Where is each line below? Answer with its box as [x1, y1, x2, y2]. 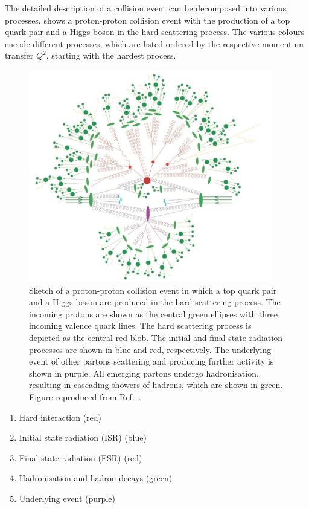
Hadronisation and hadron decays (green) [19, 472, 173, 484]
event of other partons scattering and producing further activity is [29, 355, 274, 368]
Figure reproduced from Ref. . [29, 390, 141, 403]
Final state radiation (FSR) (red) [19, 451, 142, 464]
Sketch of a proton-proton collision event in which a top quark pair [29, 284, 277, 296]
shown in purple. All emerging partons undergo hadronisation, [29, 366, 259, 379]
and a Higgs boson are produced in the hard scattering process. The [29, 296, 281, 308]
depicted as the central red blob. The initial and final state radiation [29, 331, 282, 344]
